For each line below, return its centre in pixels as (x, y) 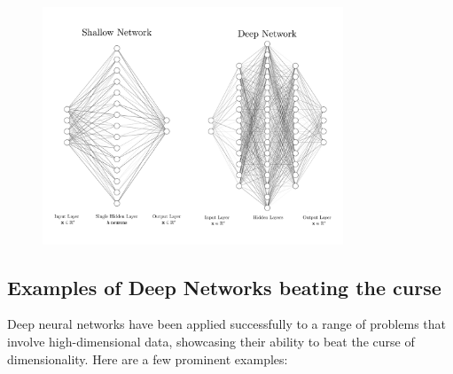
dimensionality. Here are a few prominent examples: (148, 358)
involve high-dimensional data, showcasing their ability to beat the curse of (211, 342)
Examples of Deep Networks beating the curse (224, 287)
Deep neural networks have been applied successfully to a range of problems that (226, 324)
